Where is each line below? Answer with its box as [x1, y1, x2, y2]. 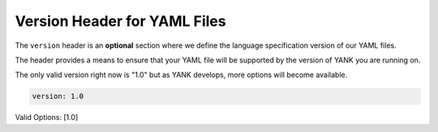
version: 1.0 [32, 92, 84, 101]
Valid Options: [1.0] [15, 113, 79, 122]
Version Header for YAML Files [15, 12, 226, 30]
